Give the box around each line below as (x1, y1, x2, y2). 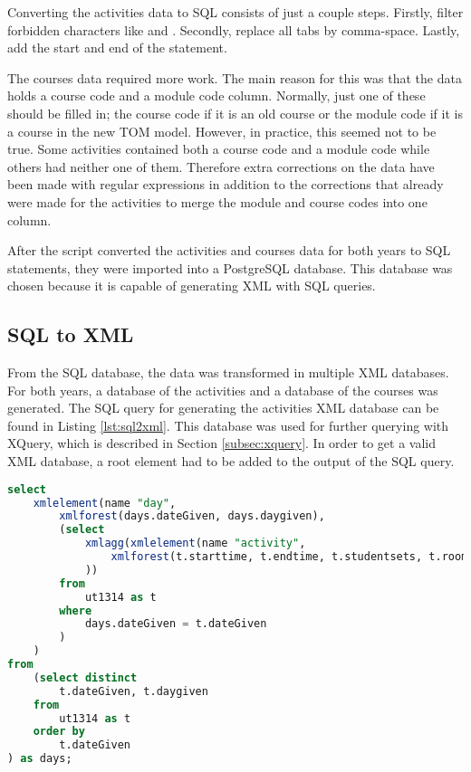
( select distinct (33, 671, 138, 684)
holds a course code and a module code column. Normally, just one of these (7, 86, 426, 105)
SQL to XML (7, 320, 134, 348)
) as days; (7, 752, 72, 766)
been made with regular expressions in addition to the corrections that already (7, 175, 444, 194)
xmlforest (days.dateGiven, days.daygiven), (59, 510, 325, 523)
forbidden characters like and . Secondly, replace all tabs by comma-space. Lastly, (7, 20, 460, 39)
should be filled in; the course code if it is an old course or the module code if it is (7, 103, 463, 122)
